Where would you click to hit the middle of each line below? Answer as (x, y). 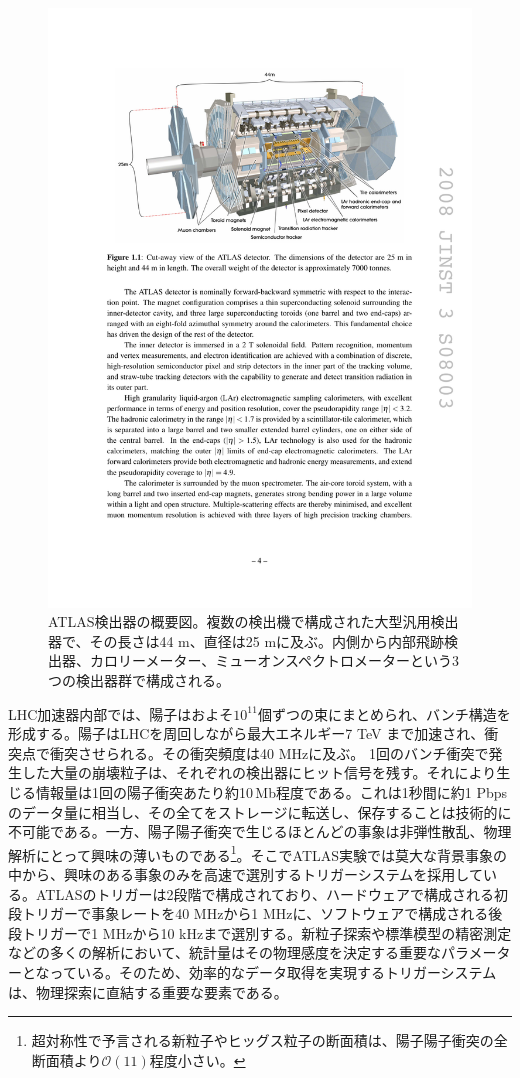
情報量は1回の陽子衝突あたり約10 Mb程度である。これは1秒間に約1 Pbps (271, 792)
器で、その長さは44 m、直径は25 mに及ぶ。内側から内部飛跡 (246, 640)
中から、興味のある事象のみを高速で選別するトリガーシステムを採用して (245, 874)
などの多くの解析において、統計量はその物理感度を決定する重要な (224, 952)
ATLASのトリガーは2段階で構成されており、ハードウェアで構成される (265, 893)
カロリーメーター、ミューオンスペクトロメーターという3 (274, 660)
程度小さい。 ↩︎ (197, 1059)
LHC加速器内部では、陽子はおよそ (121, 713)
